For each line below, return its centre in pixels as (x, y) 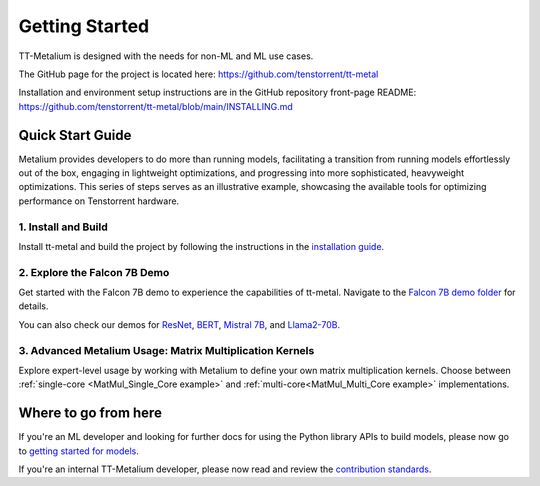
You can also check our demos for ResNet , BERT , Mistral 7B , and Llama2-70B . (179, 324)
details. (33, 306)
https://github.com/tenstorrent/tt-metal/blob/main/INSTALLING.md (156, 106)
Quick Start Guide (75, 135)
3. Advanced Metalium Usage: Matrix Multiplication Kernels (166, 350)
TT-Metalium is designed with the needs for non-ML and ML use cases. (166, 56)
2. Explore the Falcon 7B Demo (94, 272)
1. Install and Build (63, 227)
